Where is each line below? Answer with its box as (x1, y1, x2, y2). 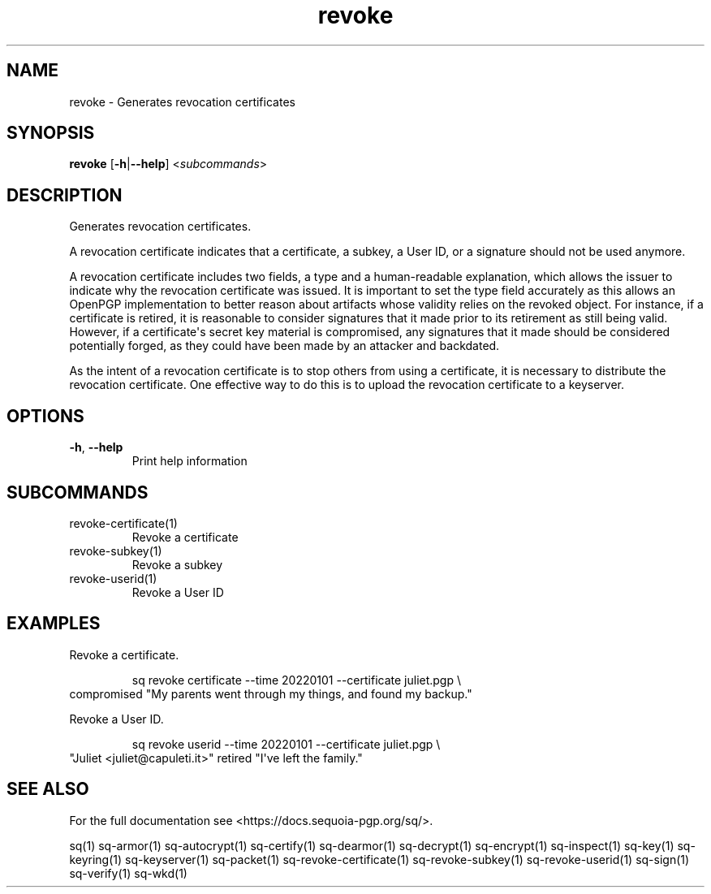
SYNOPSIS (6, 123, 95, 144)
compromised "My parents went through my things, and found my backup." (69, 686, 472, 701)
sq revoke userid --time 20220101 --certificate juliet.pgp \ (131, 736, 441, 751)
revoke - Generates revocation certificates (69, 94, 295, 109)
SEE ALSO (6, 779, 89, 800)
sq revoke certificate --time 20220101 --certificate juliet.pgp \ (131, 672, 462, 687)
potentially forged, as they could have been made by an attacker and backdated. (69, 339, 500, 353)
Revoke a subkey (131, 557, 223, 572)
